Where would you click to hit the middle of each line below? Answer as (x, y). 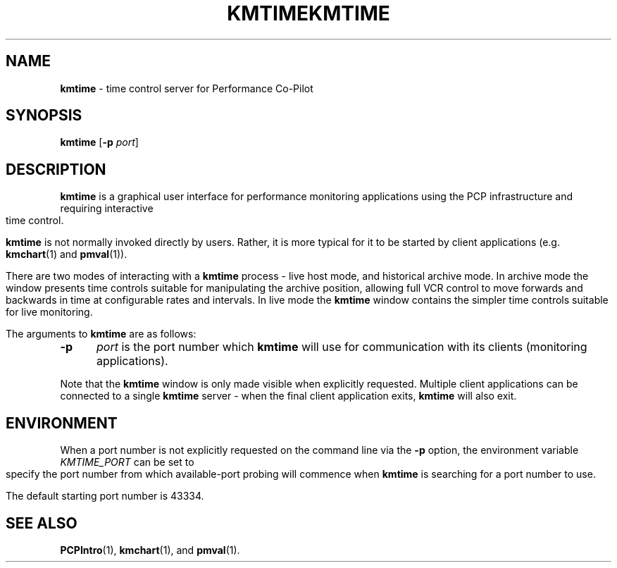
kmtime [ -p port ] (99, 142)
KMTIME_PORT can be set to (127, 462)
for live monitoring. (49, 312)
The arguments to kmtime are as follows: (101, 334)
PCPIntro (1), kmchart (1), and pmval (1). (150, 550)
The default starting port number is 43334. (105, 496)
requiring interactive (107, 209)
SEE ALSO (42, 523)
